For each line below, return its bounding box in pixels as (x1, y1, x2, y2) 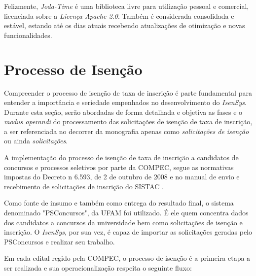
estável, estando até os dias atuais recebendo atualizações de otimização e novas (4, 20, 245, 31)
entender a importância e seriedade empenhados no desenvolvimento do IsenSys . (4, 97, 247, 107)
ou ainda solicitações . (4, 136, 68, 146)
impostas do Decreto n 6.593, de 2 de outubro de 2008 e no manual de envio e (4, 172, 240, 182)
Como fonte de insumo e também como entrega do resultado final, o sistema (4, 198, 234, 208)
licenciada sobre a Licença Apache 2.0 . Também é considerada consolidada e (4, 10, 234, 21)
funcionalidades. (4, 30, 52, 40)
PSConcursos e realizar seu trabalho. (4, 236, 115, 246)
